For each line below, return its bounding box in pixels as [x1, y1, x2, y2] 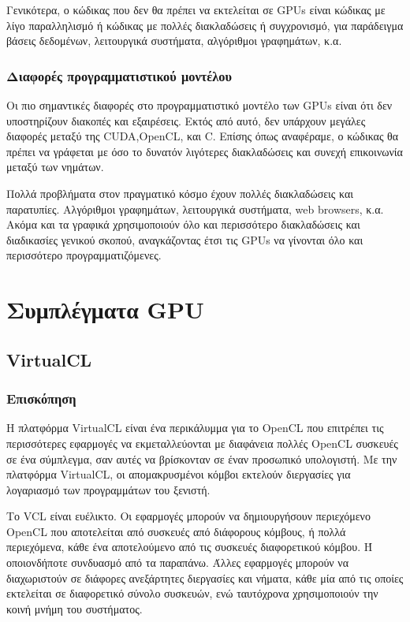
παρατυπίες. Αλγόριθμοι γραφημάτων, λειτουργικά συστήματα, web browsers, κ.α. [6, 200, 384, 217]
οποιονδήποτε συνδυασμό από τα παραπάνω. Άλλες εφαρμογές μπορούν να [6, 554, 348, 571]
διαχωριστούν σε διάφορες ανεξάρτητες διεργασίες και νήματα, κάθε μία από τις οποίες [6, 569, 404, 586]
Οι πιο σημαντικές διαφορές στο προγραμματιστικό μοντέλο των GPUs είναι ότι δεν [6, 97, 393, 113]
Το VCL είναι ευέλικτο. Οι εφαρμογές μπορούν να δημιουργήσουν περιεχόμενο [6, 508, 371, 524]
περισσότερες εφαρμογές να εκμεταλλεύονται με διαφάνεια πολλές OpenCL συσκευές [6, 434, 398, 451]
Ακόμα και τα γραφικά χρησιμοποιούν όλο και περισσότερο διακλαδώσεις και [6, 216, 360, 233]
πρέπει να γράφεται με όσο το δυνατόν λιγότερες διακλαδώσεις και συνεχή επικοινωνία [6, 143, 403, 159]
